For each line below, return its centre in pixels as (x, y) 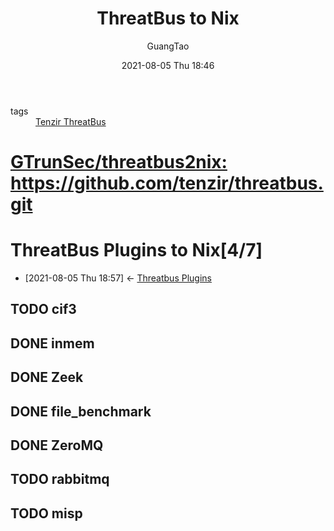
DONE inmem (52, 343)
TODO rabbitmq (60, 479)
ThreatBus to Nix (168, 18)
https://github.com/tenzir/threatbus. (167, 183)
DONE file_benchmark (81, 411)
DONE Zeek (47, 377)
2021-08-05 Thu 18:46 (168, 65)
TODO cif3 (43, 309)
